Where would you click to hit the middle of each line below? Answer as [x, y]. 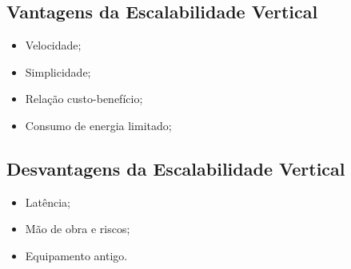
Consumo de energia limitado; [98, 125]
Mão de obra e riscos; [78, 229]
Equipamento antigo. [76, 255]
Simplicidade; [58, 71]
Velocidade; [53, 45]
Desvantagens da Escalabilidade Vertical [176, 168]
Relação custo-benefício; [84, 99]
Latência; [48, 202]
